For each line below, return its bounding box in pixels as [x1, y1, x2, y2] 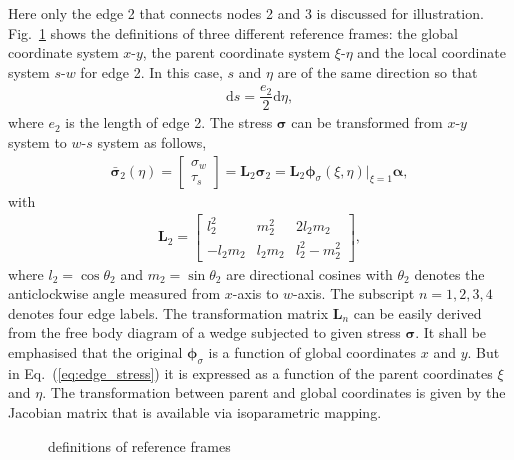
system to [8, 132, 67, 153]
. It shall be [415, 322, 487, 343]
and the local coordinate [357, 42, 506, 63]
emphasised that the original [8, 342, 183, 363]
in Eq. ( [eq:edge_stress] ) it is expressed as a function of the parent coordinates [8, 362, 493, 383]
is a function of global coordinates [208, 342, 417, 363]
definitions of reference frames [48, 435, 231, 456]
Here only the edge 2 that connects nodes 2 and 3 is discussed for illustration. [8, 3, 484, 23]
